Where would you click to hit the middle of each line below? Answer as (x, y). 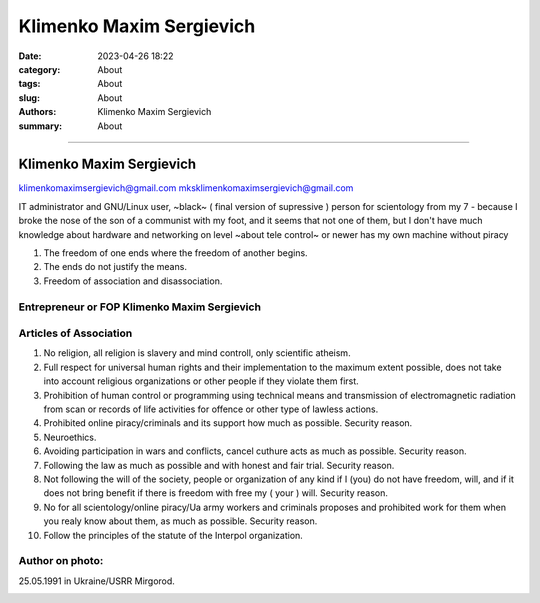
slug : (29, 97)
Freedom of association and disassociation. (133, 281)
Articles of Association (75, 333)
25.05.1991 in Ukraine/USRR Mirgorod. (96, 581)
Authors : (37, 112)
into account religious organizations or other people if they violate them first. (201, 381)
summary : (40, 126)
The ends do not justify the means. (115, 267)
